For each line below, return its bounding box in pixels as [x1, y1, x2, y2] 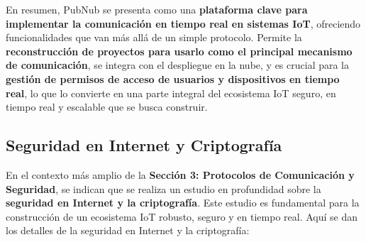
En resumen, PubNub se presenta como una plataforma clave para [6, 2, 308, 16]
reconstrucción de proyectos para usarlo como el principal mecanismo [6, 43, 353, 58]
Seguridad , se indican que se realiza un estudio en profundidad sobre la [6, 181, 321, 196]
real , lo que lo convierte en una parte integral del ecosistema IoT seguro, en [6, 85, 336, 100]
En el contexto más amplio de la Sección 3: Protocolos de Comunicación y [6, 167, 355, 182]
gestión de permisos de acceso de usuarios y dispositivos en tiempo [6, 71, 340, 86]
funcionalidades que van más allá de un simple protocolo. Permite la [6, 30, 302, 45]
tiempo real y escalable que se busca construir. [6, 99, 208, 114]
